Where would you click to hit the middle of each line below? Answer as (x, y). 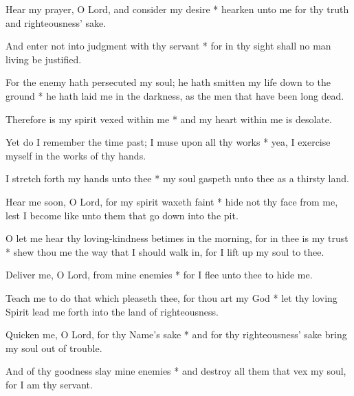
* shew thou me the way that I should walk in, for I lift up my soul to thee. (165, 251)
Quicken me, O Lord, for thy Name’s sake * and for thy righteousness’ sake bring (176, 334)
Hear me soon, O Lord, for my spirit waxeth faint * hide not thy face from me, (172, 201)
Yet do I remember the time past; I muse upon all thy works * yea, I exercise (168, 142)
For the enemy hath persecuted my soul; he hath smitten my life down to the (168, 82)
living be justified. (44, 59)
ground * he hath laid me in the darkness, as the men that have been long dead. (175, 95)
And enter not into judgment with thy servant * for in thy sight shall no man (168, 46)
